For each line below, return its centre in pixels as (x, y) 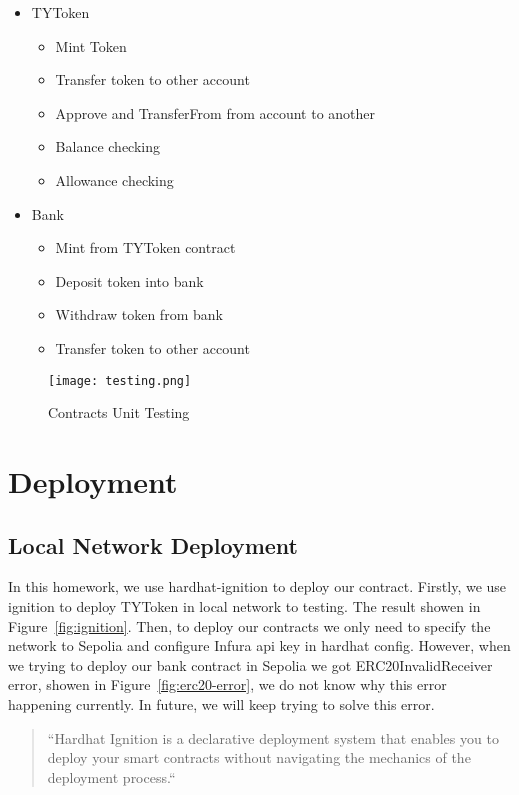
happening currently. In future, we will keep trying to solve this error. (221, 703)
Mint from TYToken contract (145, 247)
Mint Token (91, 45)
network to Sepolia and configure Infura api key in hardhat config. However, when (259, 645)
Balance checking (107, 146)
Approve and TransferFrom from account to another (215, 112)
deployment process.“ (111, 776)
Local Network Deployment (153, 544)
